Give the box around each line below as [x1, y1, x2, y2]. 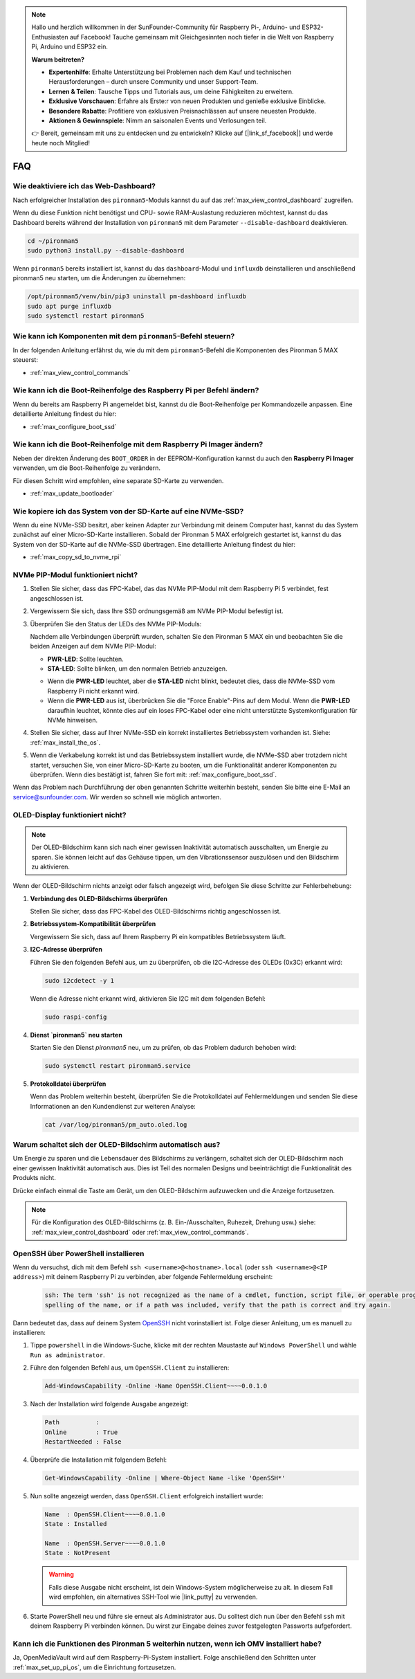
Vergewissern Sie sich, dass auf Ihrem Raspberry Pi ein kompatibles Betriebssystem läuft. [30, 932, 286, 941]
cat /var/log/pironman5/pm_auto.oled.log [44, 1120, 187, 1128]
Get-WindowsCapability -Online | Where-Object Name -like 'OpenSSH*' [44, 1474, 286, 1482]
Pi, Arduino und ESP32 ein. [31, 42, 109, 51]
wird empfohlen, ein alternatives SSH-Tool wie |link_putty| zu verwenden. [48, 1592, 258, 1601]
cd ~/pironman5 [27, 237, 79, 245]
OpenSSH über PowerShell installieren [12, 1249, 145, 1258]
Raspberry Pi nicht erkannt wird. [47, 687, 140, 695]
